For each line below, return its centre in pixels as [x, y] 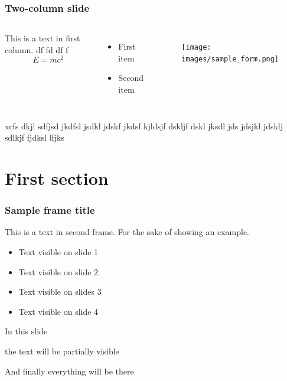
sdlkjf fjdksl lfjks [35, 137]
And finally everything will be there [69, 371]
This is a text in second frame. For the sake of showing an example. [127, 232]
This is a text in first [43, 38]
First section [57, 178]
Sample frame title [50, 210]
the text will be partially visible [62, 351]
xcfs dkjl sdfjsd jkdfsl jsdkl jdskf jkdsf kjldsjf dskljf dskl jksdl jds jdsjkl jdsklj [144, 126]
